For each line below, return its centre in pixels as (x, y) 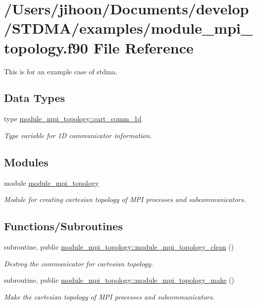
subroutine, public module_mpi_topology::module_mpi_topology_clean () (119, 247)
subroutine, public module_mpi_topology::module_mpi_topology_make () (119, 280)
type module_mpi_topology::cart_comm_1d (73, 119)
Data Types (34, 98)
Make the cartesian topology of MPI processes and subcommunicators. (109, 296)
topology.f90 (46, 47)
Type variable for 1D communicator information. (78, 135)
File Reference (143, 47)
